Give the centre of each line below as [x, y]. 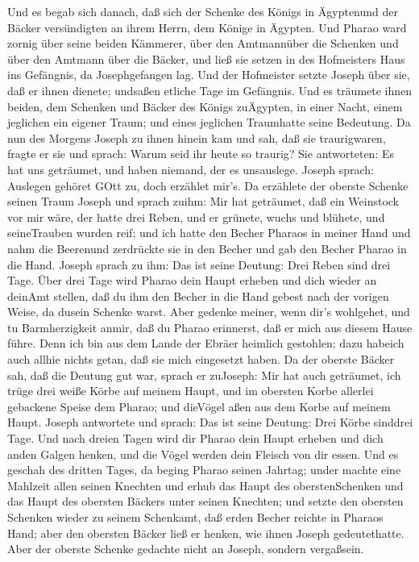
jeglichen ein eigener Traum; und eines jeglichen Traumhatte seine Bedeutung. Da [209, 122]
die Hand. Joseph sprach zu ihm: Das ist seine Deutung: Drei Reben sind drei [199, 264]
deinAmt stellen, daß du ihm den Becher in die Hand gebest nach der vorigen [198, 296]
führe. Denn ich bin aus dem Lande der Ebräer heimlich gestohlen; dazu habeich [206, 343]
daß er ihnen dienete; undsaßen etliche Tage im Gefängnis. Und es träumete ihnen [210, 90]
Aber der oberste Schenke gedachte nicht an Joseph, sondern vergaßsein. [186, 549]
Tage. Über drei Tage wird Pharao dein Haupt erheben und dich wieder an [192, 280]
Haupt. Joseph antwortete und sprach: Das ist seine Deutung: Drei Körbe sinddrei [210, 422]
